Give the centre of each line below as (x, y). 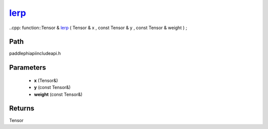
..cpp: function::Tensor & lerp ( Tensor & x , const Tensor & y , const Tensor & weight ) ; (98, 28)
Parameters (28, 67)
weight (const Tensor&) (58, 94)
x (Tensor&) (46, 80)
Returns (22, 108)
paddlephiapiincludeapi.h (35, 53)
